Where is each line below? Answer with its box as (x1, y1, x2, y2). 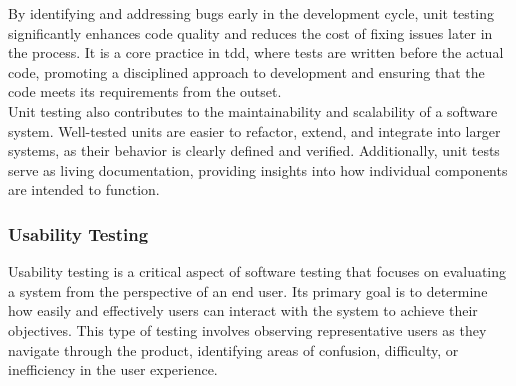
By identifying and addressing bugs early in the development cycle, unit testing (8, 3, 494, 23)
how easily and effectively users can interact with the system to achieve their (8, 300, 478, 321)
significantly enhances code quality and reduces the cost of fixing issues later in (8, 22, 493, 43)
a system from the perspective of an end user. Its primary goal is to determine (8, 280, 488, 301)
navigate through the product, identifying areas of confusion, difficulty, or (8, 339, 459, 360)
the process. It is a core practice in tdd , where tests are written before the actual (8, 42, 504, 63)
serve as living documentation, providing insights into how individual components (8, 159, 508, 180)
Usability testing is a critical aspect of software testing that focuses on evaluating (8, 261, 507, 282)
